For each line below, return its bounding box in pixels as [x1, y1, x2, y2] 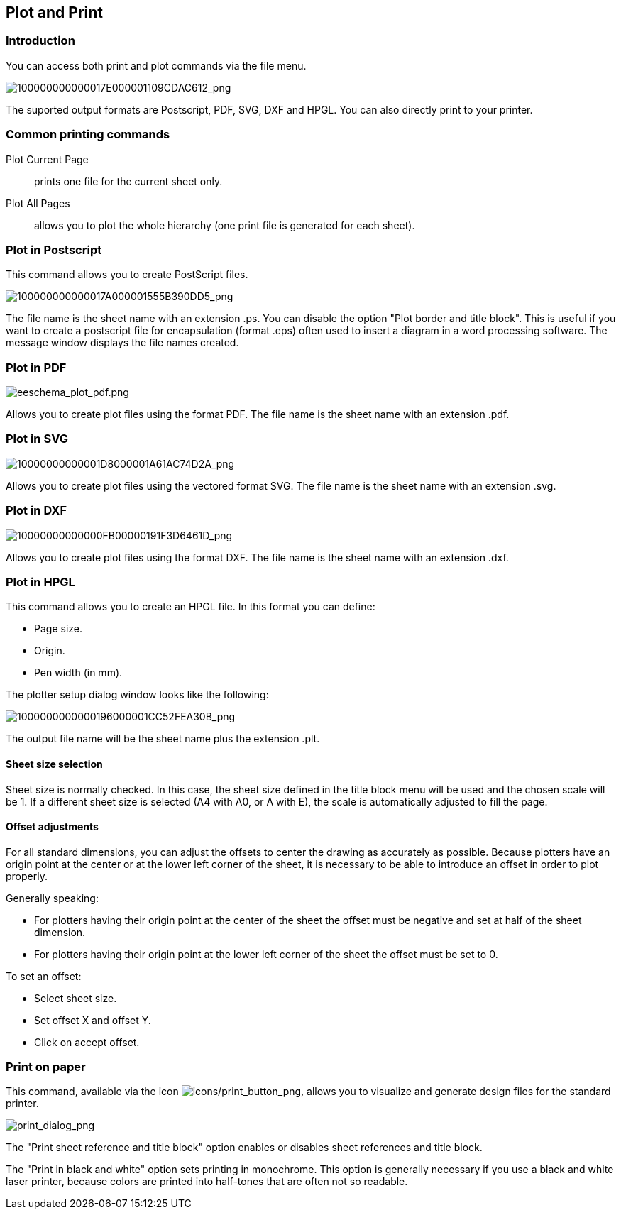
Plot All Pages [6, 197, 70, 209]
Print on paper [6, 1060, 86, 1074]
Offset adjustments [6, 820, 99, 833]
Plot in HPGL [6, 574, 75, 589]
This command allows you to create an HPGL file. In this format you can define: [6, 600, 375, 613]
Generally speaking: [6, 891, 99, 904]
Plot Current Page [6, 153, 89, 165]
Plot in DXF [6, 503, 67, 518]
